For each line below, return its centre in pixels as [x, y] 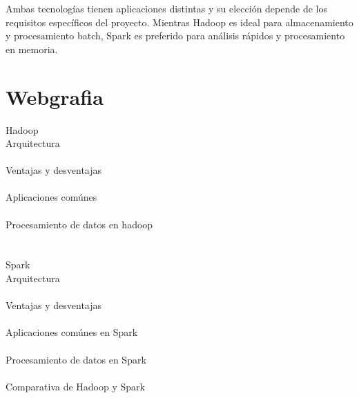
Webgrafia [55, 96]
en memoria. [32, 49]
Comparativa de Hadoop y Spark [75, 386]
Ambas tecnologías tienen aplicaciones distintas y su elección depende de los [166, 8]
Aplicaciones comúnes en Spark [72, 332]
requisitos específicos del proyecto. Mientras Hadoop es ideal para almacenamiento [179, 22]
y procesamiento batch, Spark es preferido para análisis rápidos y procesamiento [175, 36]
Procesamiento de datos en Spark [76, 359]
